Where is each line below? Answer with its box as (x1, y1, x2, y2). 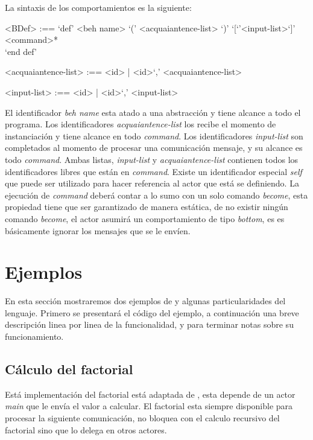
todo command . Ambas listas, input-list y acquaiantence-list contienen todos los (5, 153, 299, 165)
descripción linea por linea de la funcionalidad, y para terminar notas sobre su (5, 318, 294, 331)
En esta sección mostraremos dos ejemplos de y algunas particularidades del (5, 295, 286, 307)
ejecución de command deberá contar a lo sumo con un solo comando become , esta (5, 188, 308, 201)
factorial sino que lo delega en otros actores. (5, 423, 167, 436)
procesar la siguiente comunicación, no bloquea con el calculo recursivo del (5, 411, 280, 424)
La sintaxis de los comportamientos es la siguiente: (5, 1, 192, 13)
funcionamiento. (5, 330, 64, 342)
